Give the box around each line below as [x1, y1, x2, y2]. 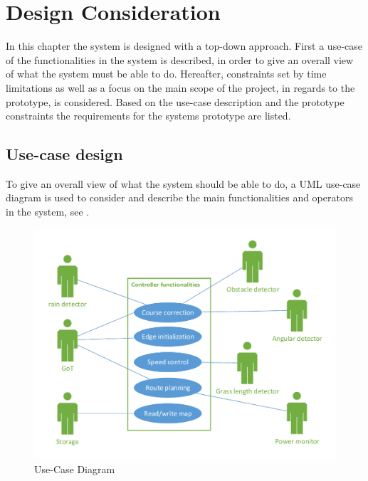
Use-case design [6, 143, 123, 165]
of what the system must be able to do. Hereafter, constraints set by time [6, 66, 327, 81]
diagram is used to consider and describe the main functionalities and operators [6, 190, 353, 205]
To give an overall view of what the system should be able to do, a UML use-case [6, 176, 361, 191]
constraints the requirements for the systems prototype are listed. [6, 108, 291, 123]
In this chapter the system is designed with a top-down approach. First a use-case [6, 38, 362, 53]
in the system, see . [6, 204, 90, 219]
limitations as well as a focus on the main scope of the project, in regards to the [6, 80, 355, 95]
